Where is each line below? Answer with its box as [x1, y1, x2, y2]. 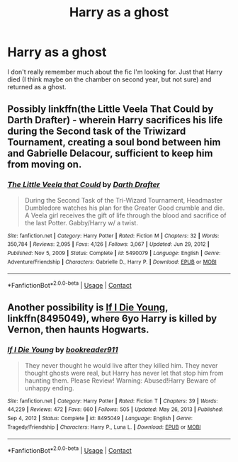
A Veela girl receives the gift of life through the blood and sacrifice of [24, 210, 227, 220]
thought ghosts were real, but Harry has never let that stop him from [24, 368, 224, 377]
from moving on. [7, 159, 82, 171]
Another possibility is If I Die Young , [7, 302, 169, 314]
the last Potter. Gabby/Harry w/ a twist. [24, 218, 138, 227]
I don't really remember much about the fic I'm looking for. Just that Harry [7, 67, 223, 76]
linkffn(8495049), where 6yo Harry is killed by [7, 312, 217, 325]
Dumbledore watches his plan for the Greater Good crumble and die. [24, 203, 225, 212]
